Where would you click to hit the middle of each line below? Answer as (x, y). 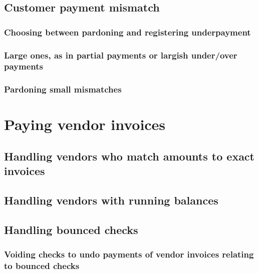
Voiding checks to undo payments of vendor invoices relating (129, 254)
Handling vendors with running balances (111, 200)
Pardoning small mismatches (63, 89)
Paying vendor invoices (85, 124)
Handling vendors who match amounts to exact (129, 156)
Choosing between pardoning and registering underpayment (127, 32)
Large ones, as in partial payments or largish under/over (121, 55)
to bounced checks (42, 266)
